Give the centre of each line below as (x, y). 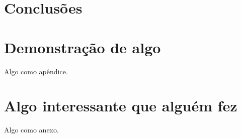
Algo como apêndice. (36, 71)
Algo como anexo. (31, 130)
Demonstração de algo (83, 47)
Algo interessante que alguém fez (121, 106)
